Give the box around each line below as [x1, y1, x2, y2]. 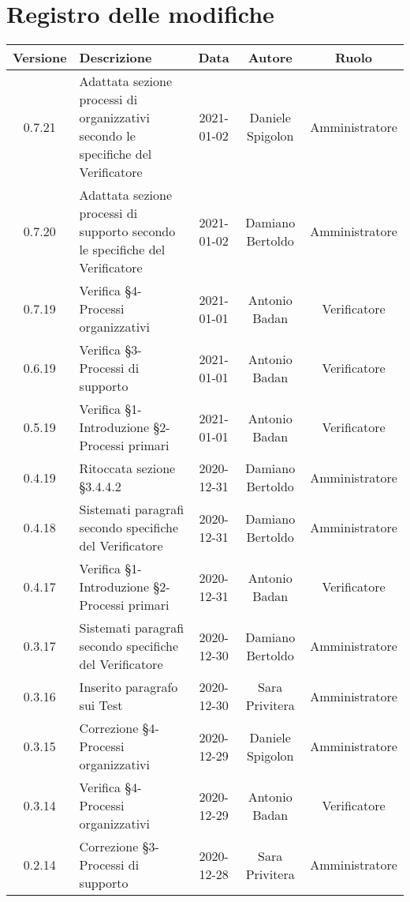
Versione [13, 48, 67, 67]
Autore [248, 48, 293, 67]
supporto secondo [79, 222, 176, 241]
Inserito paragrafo [79, 678, 178, 697]
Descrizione [79, 48, 152, 67]
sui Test [79, 696, 123, 715]
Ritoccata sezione [79, 459, 176, 478]
